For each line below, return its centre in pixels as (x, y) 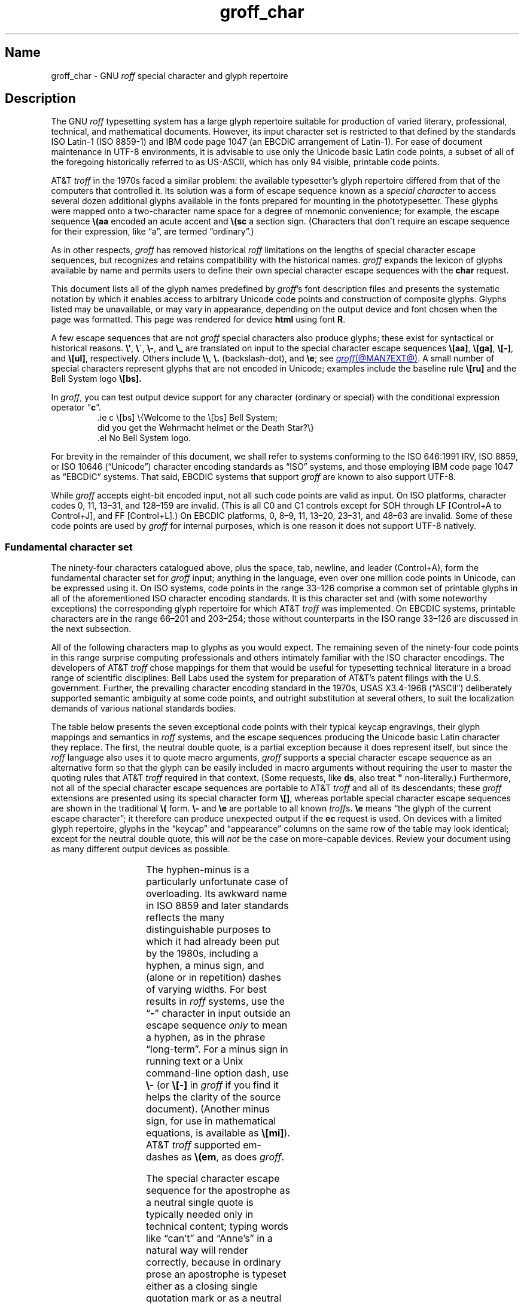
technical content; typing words (217, 1227)
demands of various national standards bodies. (144, 709)
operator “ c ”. (76, 408)
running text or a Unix (195, 1061)
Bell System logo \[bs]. (96, 379)
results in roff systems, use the (215, 1001)
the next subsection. (91, 629)
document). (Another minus (208, 1109)
